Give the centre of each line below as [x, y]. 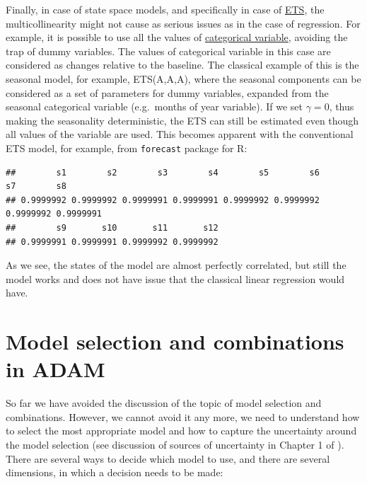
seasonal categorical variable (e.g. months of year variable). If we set [155, 106]
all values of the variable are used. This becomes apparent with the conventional [180, 134]
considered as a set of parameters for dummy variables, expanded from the [167, 92]
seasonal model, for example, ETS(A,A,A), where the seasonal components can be [183, 78]
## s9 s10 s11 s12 [112, 227]
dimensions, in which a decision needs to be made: [115, 472]
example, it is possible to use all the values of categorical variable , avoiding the [177, 37]
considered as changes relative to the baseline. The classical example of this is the [182, 65]
